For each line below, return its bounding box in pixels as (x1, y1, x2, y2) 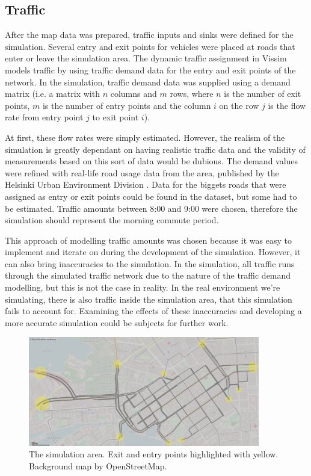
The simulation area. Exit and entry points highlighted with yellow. (29, 448, 279, 460)
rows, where (170, 87, 214, 100)
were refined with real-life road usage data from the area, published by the (5, 166, 279, 179)
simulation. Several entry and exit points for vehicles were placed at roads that (5, 40, 295, 52)
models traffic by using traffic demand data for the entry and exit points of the (5, 63, 296, 76)
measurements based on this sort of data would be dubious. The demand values (5, 155, 298, 167)
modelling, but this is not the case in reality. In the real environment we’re (5, 281, 280, 294)
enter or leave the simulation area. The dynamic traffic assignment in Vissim (5, 52, 287, 64)
